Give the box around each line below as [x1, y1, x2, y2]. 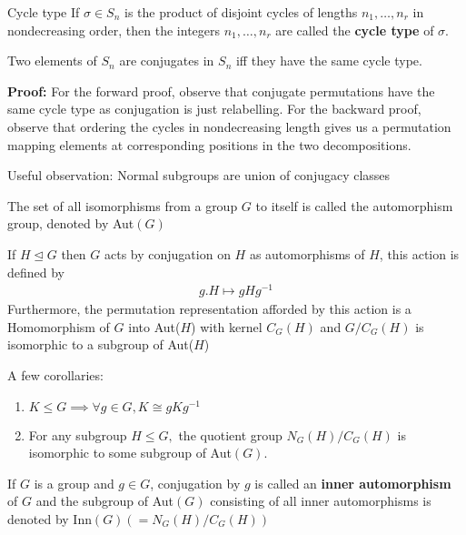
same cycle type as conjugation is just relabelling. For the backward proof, [7, 99, 421, 118]
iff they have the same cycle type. [235, 51, 422, 70]
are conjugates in [119, 51, 214, 70]
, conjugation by [150, 473, 241, 492]
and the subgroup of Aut [35, 491, 174, 510]
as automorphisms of [249, 244, 365, 263]
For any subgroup [28, 425, 127, 444]
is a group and [34, 473, 114, 492]
